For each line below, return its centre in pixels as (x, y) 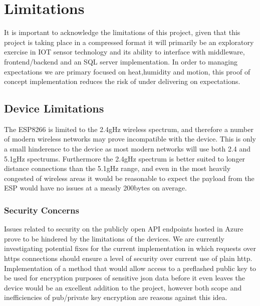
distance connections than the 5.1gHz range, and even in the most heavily (117, 168)
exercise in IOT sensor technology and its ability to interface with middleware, (124, 52)
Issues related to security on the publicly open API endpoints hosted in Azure (124, 229)
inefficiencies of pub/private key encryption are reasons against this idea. (116, 297)
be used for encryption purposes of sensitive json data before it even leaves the (124, 278)
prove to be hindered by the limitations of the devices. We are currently (114, 238)
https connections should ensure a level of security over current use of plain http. (128, 258)
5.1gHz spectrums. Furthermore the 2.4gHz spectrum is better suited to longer (125, 158)
